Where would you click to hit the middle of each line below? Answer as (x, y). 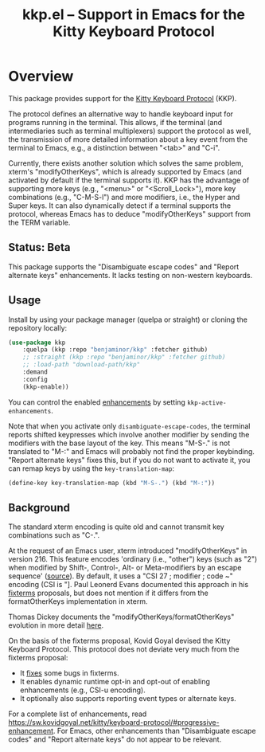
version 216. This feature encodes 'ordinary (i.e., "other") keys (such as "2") (133, 559)
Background (39, 507)
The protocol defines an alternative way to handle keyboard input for (121, 114)
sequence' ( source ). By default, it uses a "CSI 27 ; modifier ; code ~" (121, 576)
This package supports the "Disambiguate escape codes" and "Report (124, 266)
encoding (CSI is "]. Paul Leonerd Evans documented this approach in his (129, 585)
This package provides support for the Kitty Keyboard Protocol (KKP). (123, 98)
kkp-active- (207, 403)
